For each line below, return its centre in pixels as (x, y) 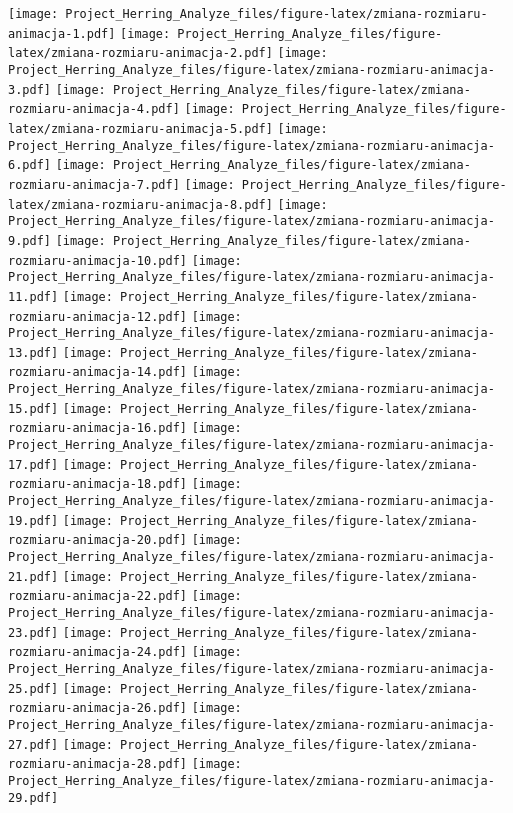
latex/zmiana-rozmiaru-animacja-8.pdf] (140, 204)
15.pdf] (33, 408)
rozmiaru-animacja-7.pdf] (94, 184)
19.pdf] (33, 520)
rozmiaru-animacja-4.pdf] (94, 109)
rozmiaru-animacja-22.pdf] (97, 596)
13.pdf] (33, 352)
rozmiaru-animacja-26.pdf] (97, 708)
